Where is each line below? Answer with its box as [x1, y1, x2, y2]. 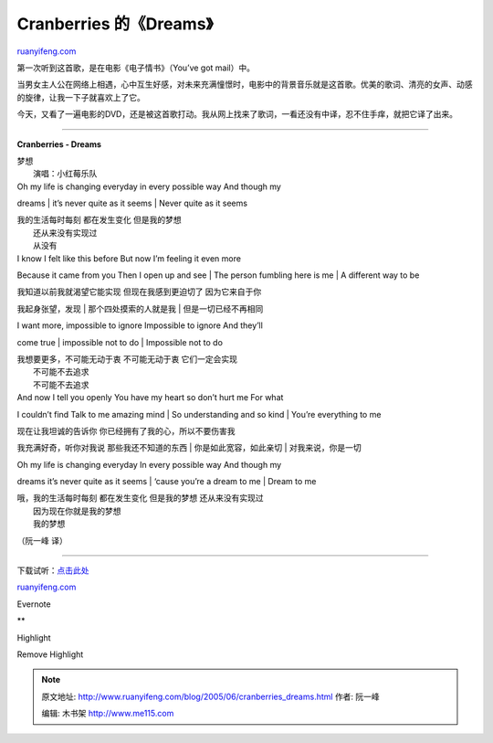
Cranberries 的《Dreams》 [16, 14, 214, 34]
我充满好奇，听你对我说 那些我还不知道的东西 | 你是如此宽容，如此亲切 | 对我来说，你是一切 [16, 442, 362, 453]
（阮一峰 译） [16, 535, 68, 546]
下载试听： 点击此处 [16, 565, 89, 576]
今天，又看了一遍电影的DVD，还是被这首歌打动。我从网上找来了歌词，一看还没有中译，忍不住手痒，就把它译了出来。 [16, 109, 458, 120]
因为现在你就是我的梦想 [33, 505, 121, 516]
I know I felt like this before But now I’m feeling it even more [16, 252, 242, 264]
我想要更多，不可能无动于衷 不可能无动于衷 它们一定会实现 [16, 353, 237, 365]
